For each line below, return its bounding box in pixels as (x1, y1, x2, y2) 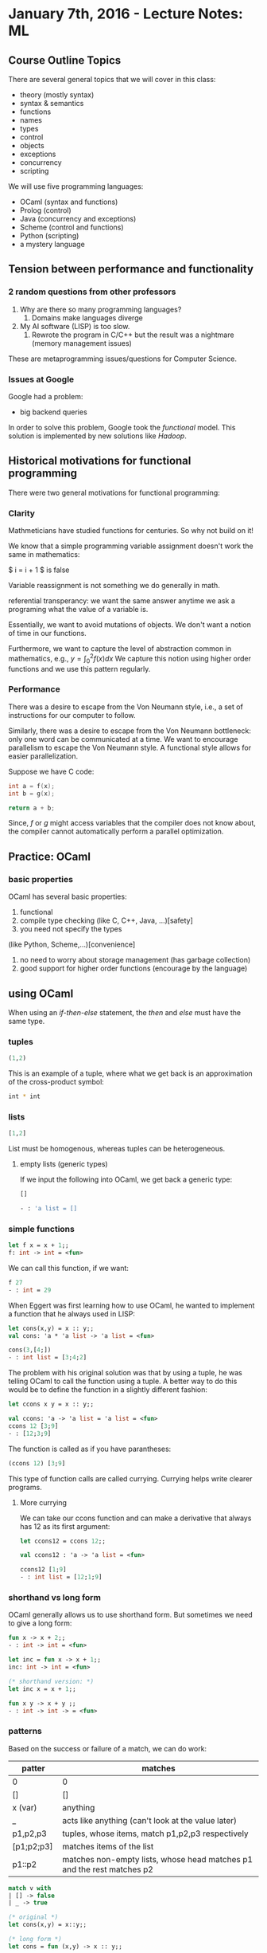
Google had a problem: (8, 391, 83, 401)
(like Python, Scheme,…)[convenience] (8, 939, 136, 949)
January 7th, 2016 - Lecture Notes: (8, 5, 244, 23)
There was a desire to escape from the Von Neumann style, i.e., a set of (8, 702, 244, 712)
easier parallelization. (8, 751, 78, 761)
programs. (8, 1482, 42, 1492)
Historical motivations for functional (8, 454, 192, 468)
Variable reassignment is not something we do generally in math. (8, 581, 220, 590)
